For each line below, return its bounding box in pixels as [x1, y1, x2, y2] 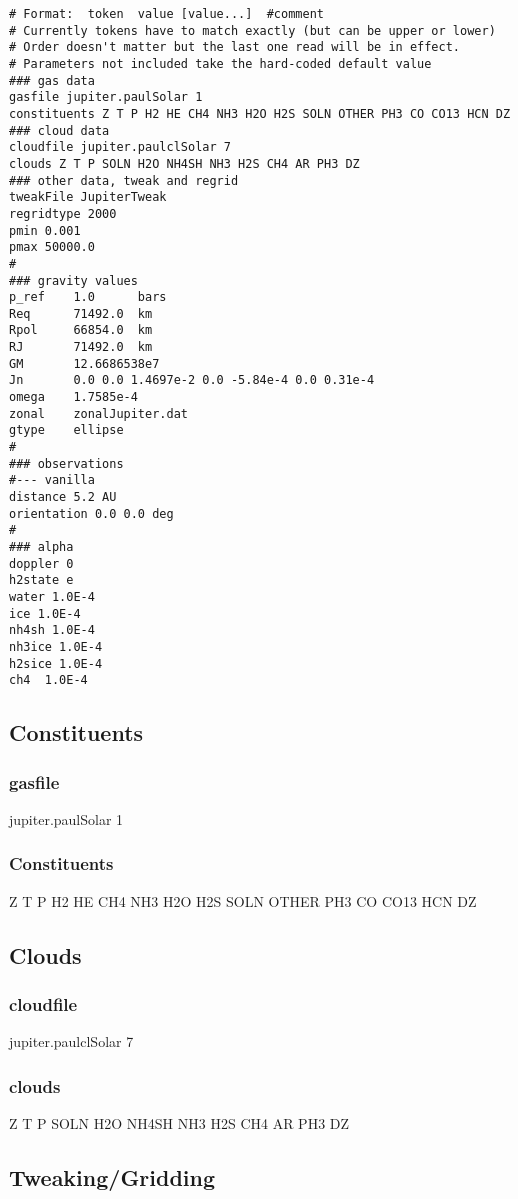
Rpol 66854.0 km [9, 323, 153, 338]
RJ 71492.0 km [9, 340, 153, 355]
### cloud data [9, 123, 110, 138]
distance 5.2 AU [9, 490, 117, 505]
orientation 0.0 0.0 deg [9, 506, 174, 521]
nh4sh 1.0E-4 [9, 623, 95, 638]
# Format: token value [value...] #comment [9, 7, 324, 21]
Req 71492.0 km [9, 306, 153, 321]
